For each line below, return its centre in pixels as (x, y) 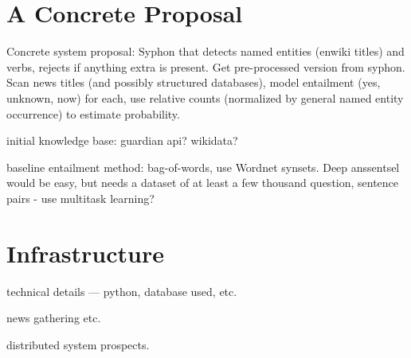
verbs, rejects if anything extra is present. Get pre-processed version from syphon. (206, 66)
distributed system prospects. (78, 344)
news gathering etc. (54, 318)
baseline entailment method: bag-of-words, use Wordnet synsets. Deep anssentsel (203, 167)
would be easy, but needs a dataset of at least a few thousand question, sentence (203, 183)
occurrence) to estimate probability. (93, 113)
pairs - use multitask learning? (80, 198)
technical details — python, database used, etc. (122, 291)
